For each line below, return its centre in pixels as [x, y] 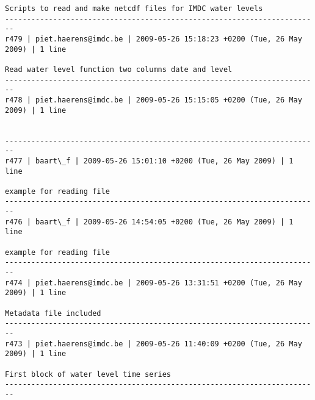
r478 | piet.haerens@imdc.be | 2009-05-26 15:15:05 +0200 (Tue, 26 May [154, 100]
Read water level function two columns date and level [119, 69]
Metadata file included [53, 313]
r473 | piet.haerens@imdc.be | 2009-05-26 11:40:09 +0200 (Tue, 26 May [154, 344]
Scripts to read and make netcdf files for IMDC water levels [134, 9]
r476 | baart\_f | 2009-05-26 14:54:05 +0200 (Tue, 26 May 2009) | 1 [149, 222]
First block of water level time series [88, 374]
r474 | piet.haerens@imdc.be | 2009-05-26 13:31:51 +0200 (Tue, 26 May [154, 283]
